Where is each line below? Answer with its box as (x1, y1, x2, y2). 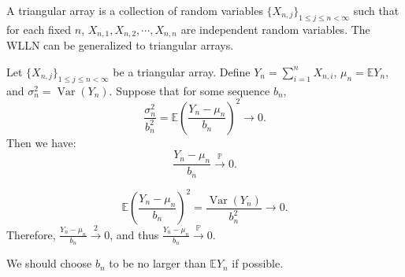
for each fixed (6, 20, 72, 37)
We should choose (6, 255, 92, 271)
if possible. (232, 255, 284, 271)
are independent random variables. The (180, 20, 370, 37)
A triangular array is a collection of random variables (6, 2, 263, 18)
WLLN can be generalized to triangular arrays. (6, 37, 234, 54)
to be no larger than (109, 255, 206, 271)
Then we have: (6, 134, 76, 150)
